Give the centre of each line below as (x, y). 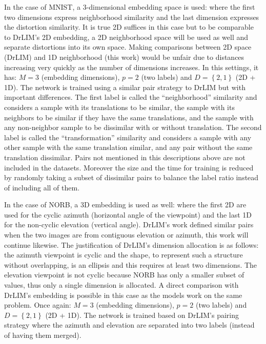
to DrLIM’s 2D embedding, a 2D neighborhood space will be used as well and (126, 37)
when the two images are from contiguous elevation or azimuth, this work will (126, 235)
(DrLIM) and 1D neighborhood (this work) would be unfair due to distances (124, 57)
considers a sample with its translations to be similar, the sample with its (119, 107)
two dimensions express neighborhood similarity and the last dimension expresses (132, 17)
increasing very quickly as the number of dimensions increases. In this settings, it (131, 67)
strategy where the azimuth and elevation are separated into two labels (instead (129, 325)
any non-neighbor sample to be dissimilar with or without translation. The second (133, 127)
